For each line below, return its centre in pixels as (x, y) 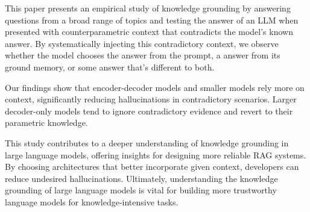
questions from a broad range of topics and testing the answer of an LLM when (152, 20)
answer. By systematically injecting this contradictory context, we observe (142, 43)
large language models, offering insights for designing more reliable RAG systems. (156, 154)
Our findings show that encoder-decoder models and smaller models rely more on (155, 87)
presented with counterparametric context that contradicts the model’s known (149, 32)
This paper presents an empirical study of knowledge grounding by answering (148, 8)
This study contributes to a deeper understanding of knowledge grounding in (147, 142)
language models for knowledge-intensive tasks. (92, 201)
